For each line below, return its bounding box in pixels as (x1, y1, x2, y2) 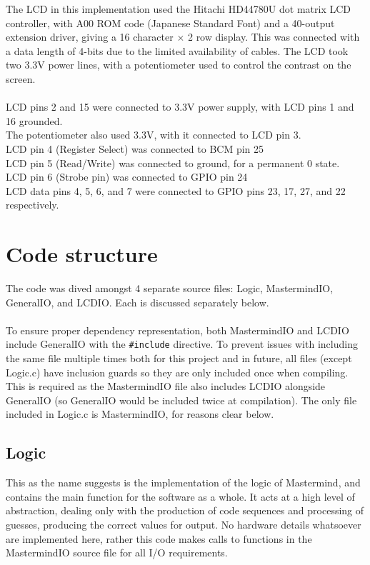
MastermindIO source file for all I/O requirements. (6, 545, 228, 560)
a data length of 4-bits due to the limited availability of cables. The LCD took (6, 43, 349, 58)
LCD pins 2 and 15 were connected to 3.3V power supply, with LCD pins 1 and (6, 99, 354, 114)
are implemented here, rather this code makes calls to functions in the (6, 531, 312, 546)
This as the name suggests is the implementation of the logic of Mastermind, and (6, 475, 361, 490)
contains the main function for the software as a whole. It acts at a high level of (6, 489, 355, 504)
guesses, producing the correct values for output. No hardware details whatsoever (6, 517, 361, 532)
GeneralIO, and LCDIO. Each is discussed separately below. (6, 294, 269, 309)
